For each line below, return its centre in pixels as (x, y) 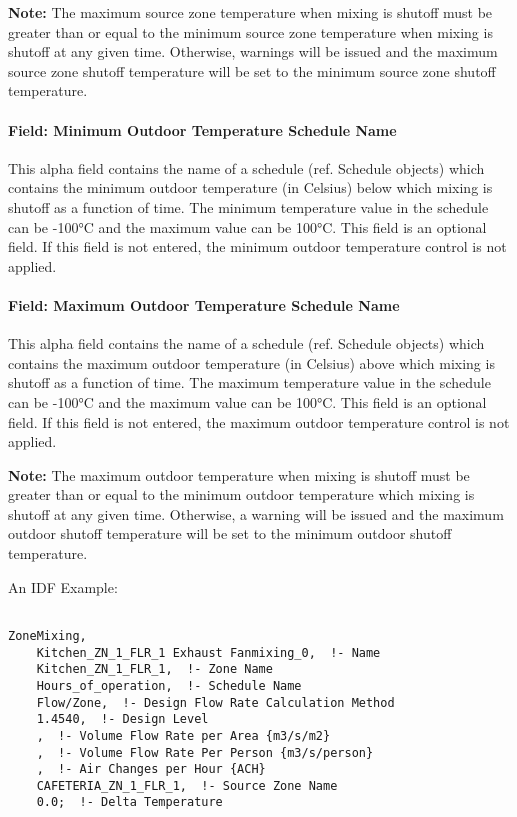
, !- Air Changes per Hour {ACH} (151, 769)
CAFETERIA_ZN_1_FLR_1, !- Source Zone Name (187, 785)
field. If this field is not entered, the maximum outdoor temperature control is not (259, 421)
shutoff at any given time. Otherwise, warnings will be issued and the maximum (253, 51)
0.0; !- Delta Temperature (129, 802)
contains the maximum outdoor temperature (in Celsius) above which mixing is (251, 362)
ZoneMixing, (47, 635)
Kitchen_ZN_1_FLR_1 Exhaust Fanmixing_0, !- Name (208, 652)
